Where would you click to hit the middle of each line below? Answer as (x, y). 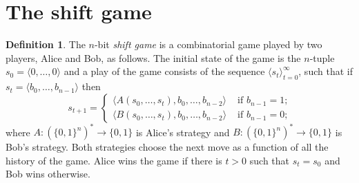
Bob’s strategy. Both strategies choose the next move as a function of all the (167, 147)
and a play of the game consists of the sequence (164, 71)
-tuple (322, 57)
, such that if (326, 71)
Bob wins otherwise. (48, 174)
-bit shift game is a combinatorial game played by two (208, 44)
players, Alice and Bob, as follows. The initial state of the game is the (153, 57)
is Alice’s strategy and (183, 132)
